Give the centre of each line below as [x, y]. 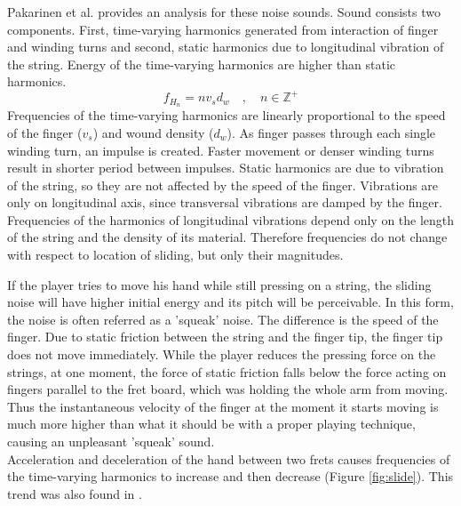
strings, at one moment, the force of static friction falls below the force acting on [227, 371]
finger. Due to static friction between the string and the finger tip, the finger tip [225, 337]
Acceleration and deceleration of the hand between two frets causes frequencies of [229, 458]
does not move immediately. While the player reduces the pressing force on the [222, 354]
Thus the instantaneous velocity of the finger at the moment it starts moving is [223, 406]
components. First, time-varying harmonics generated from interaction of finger [223, 29]
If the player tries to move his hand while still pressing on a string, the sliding [219, 284]
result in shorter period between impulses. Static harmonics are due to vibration [226, 168]
